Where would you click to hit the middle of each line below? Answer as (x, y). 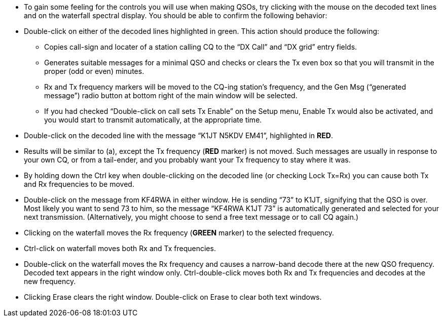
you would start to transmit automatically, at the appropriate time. (153, 120)
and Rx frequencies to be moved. (79, 184)
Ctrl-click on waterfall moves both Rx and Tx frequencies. (120, 248)
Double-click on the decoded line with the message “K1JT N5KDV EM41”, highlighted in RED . (178, 135)
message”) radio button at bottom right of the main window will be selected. (171, 95)
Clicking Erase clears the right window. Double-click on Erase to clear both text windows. (173, 297)
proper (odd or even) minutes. (94, 71)
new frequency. (50, 281)
